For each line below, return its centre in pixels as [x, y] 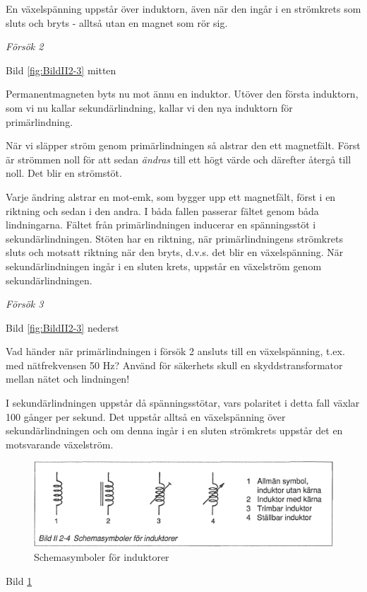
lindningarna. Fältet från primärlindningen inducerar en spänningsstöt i [161, 225]
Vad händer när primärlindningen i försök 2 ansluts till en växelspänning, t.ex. [175, 351]
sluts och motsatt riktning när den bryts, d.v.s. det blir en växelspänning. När [175, 252]
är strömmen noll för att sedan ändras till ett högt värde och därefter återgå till [179, 159]
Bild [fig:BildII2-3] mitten [61, 70]
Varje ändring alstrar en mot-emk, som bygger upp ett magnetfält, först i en [171, 196]
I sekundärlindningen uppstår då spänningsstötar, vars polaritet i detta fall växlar [183, 403]
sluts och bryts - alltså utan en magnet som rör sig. [117, 22]
